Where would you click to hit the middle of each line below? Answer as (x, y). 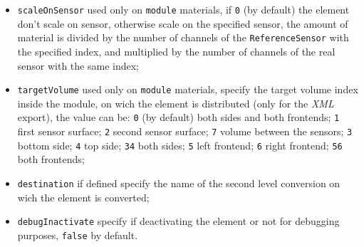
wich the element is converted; (83, 197)
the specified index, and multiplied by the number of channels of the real (176, 51)
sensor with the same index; (78, 65)
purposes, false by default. (78, 235)
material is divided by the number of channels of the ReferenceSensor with (183, 37)
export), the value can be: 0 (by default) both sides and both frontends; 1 (178, 117)
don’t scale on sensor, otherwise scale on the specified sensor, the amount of (183, 23)
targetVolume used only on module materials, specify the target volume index (188, 89)
